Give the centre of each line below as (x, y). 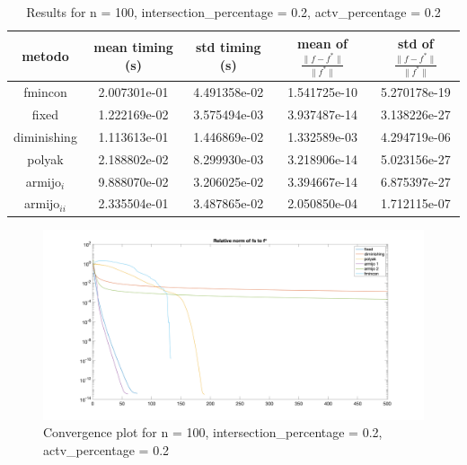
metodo (45, 55)
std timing (228, 47)
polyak (45, 158)
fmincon (45, 92)
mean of (322, 43)
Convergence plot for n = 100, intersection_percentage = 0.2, (213, 432)
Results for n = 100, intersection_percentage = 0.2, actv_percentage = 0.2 (233, 12)
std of (415, 43)
